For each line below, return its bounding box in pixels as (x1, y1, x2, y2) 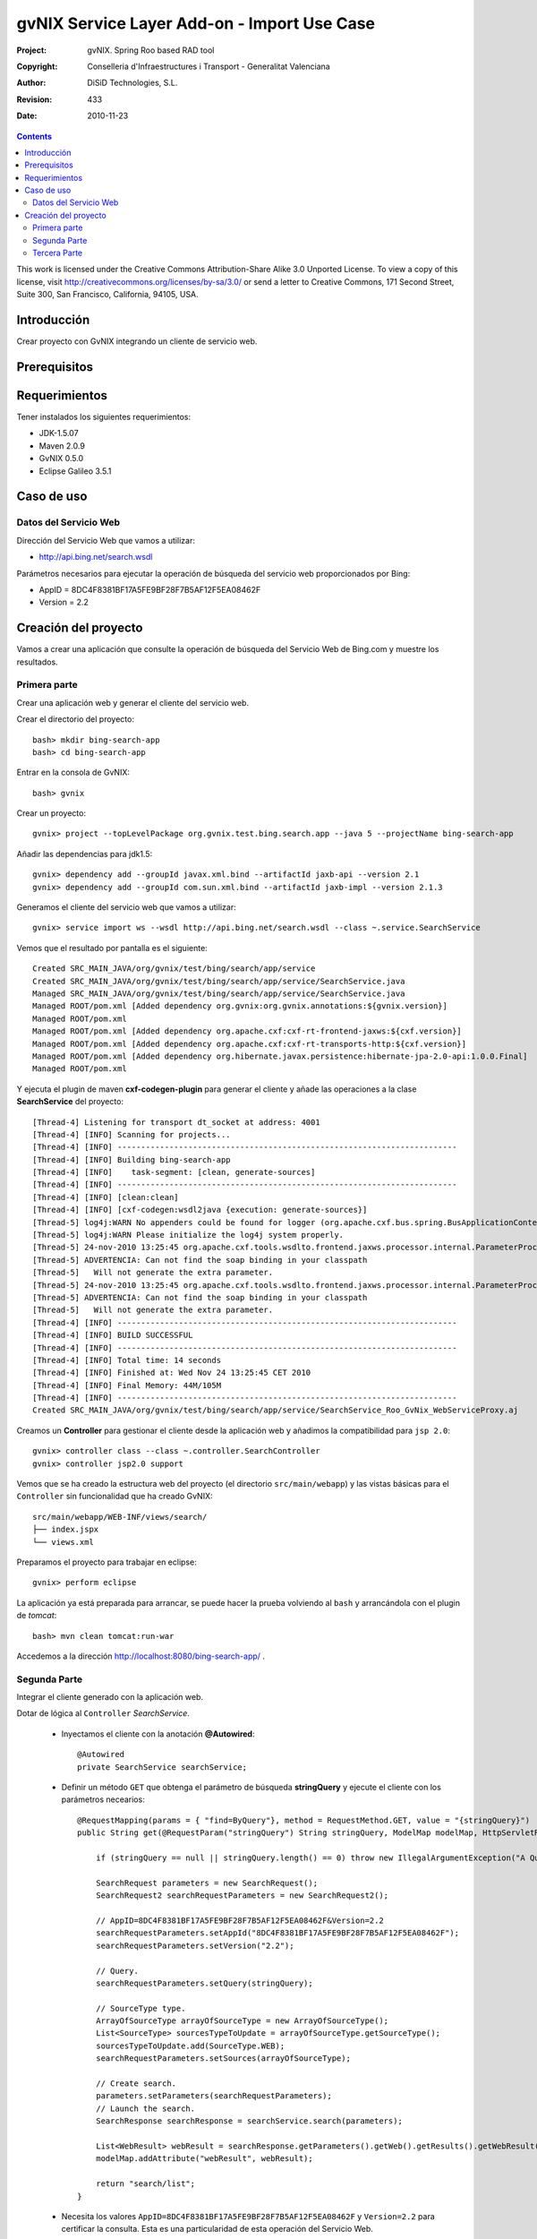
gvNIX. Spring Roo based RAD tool (87, 45, 215, 56)
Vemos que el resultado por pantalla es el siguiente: (16, 942, 208, 953)
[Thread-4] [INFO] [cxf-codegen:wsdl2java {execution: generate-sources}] (32, 1205, 368, 1215)
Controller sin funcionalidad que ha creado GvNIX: (16, 1491, 213, 1502)
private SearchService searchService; (77, 1762, 248, 1772)
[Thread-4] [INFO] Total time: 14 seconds (32, 1355, 222, 1365)
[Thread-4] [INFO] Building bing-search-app (32, 1154, 232, 1164)
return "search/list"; (95, 2179, 196, 2189)
